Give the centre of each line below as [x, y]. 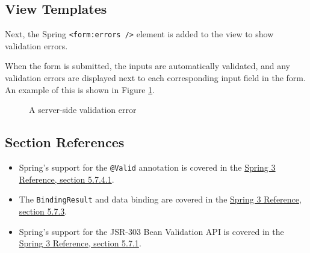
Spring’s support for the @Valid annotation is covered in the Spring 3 [147, 167]
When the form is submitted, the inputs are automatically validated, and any [148, 66]
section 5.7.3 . [43, 211]
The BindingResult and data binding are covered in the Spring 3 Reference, [160, 199]
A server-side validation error [83, 110]
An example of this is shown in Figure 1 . [80, 89]
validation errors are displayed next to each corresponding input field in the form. [155, 78]
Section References [65, 142]
